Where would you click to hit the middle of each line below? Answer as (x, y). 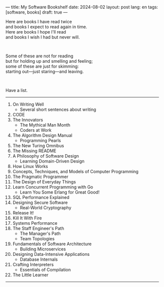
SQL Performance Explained (41, 197)
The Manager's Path (40, 233)
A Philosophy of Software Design (46, 156)
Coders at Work (36, 130)
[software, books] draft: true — (36, 12)
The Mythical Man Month (45, 125)
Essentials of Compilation (45, 270)
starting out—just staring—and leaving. (45, 72)
